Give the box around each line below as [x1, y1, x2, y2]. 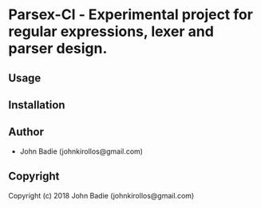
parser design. [8, 40, 108, 57]
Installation [8, 98, 65, 112]
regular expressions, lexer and [8, 22, 214, 41]
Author [8, 125, 44, 139]
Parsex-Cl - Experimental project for [8, 6, 254, 24]
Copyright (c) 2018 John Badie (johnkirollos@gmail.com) [8, 190, 195, 200]
